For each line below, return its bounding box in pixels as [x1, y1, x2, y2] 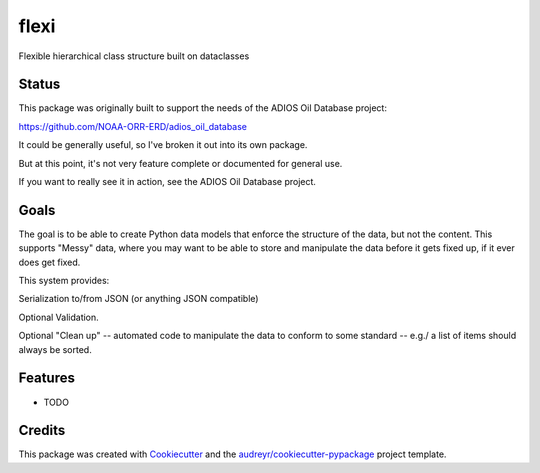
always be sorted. [18, 343, 92, 355]
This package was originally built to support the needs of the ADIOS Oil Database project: [18, 102, 387, 114]
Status [18, 76, 61, 93]
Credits [18, 422, 66, 439]
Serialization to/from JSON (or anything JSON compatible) [18, 293, 259, 305]
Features [18, 370, 75, 387]
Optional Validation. [18, 311, 99, 323]
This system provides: [18, 275, 110, 287]
